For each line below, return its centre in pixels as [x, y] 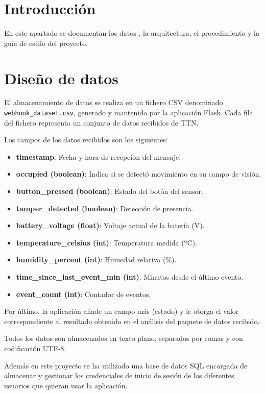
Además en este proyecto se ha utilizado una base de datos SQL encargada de [126, 365]
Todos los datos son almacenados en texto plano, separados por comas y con [124, 338]
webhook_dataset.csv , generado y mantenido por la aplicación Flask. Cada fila [129, 113]
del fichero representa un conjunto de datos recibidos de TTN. [101, 122]
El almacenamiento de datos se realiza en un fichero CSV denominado [114, 102]
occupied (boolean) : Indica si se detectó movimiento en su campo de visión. [139, 174]
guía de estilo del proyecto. [46, 43]
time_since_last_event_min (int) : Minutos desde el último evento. [130, 277]
